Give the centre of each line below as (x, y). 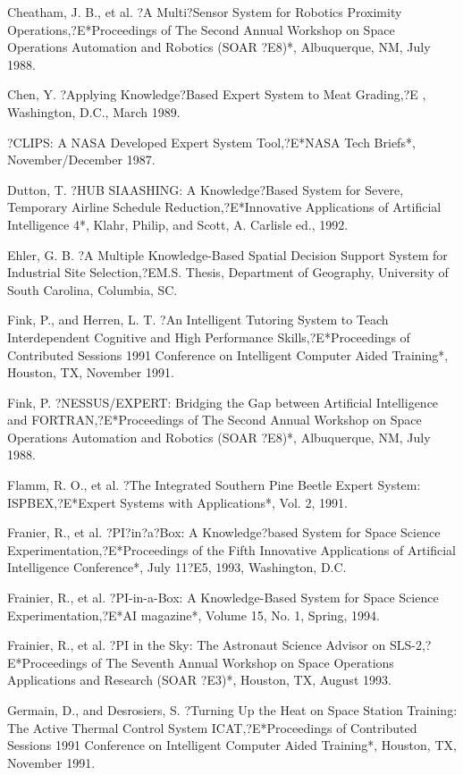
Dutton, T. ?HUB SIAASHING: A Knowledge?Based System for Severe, (206, 189)
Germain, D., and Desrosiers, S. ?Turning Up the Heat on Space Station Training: (232, 710)
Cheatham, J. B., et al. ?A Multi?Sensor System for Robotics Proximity (205, 12)
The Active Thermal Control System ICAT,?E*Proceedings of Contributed (212, 727)
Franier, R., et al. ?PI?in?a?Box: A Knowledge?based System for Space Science (224, 532)
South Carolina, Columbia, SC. (93, 289)
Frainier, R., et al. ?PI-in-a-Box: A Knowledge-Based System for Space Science (223, 598)
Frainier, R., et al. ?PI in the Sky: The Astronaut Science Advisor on (197, 645)
